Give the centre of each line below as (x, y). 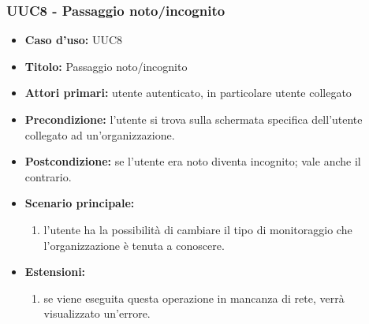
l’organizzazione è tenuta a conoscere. (134, 245)
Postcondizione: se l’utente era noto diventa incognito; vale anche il (193, 161)
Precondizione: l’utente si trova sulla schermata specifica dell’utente (194, 119)
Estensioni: (55, 272)
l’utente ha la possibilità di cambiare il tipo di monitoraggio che (198, 229)
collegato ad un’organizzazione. (100, 134)
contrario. (48, 176)
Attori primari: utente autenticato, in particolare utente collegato (188, 93)
